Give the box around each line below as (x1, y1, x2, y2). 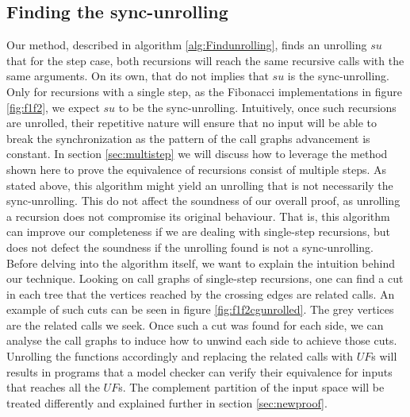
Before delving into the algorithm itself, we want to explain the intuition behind (6, 254, 395, 271)
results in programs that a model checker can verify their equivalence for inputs (6, 363, 393, 380)
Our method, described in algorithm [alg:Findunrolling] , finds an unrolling (6, 37, 367, 53)
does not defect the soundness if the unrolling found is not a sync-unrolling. (6, 238, 374, 255)
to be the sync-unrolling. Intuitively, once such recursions (118, 98, 397, 115)
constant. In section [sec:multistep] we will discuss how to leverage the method (6, 145, 388, 162)
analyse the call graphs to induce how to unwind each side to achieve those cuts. (6, 332, 397, 349)
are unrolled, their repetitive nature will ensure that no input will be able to (6, 114, 377, 131)
